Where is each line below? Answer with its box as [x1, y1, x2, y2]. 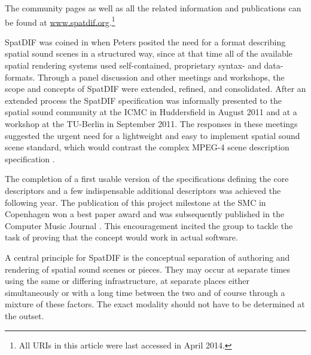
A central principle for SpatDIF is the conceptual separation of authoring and [5, 251, 290, 263]
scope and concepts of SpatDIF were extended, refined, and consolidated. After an [5, 82, 306, 95]
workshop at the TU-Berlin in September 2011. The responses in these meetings [5, 118, 298, 129]
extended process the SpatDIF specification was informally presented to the [5, 94, 282, 106]
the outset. [5, 309, 44, 322]
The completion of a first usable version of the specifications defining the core [5, 172, 289, 185]
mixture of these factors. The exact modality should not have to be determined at [5, 298, 305, 310]
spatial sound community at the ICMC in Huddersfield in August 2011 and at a [5, 106, 297, 118]
